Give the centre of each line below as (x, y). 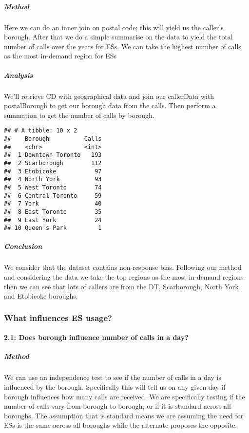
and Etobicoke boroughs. (41, 296)
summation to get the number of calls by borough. (79, 115)
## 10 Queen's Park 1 (53, 228)
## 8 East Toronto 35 (53, 212)
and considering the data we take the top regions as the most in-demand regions (124, 276)
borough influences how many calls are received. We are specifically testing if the (124, 396)
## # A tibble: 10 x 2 (41, 131)
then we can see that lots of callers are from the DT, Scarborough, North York (121, 286)
